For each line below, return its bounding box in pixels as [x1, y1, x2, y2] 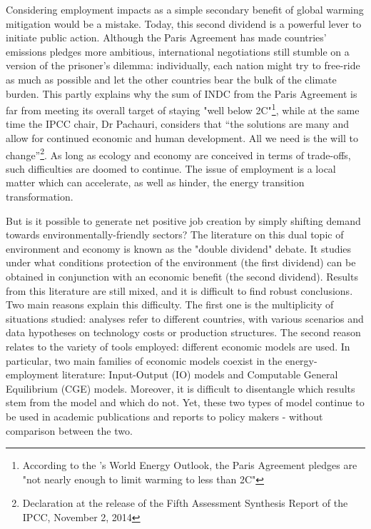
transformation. [6, 189, 73, 204]
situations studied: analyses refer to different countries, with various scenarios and [6, 311, 364, 326]
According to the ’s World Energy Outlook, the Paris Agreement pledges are [22, 458, 357, 473]
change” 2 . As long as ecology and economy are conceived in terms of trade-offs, [6, 145, 351, 162]
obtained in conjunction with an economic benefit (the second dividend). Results [6, 269, 358, 283]
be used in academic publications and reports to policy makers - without [6, 408, 323, 423]
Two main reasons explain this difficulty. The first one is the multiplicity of [6, 297, 334, 312]
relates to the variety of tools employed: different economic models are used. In [6, 338, 350, 353]
